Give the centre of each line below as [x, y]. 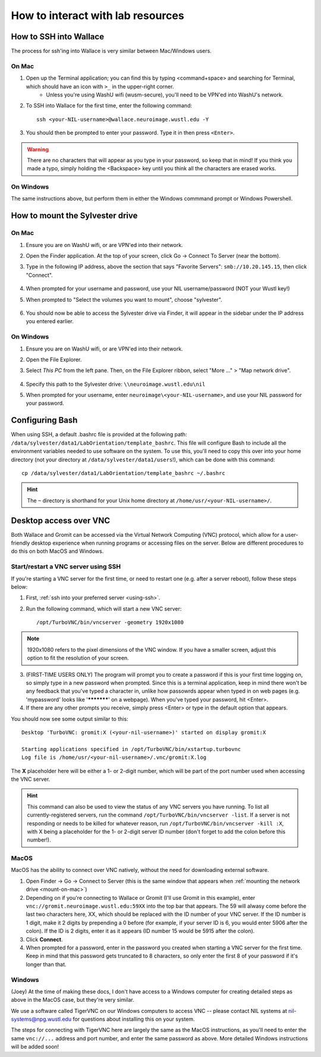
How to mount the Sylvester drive [74, 216]
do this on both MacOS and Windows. [57, 551]
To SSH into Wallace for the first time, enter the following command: [109, 106]
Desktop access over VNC [61, 520]
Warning [38, 149]
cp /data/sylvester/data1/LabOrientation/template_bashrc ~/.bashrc [123, 473]
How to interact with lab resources [97, 15]
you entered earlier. [50, 321]
